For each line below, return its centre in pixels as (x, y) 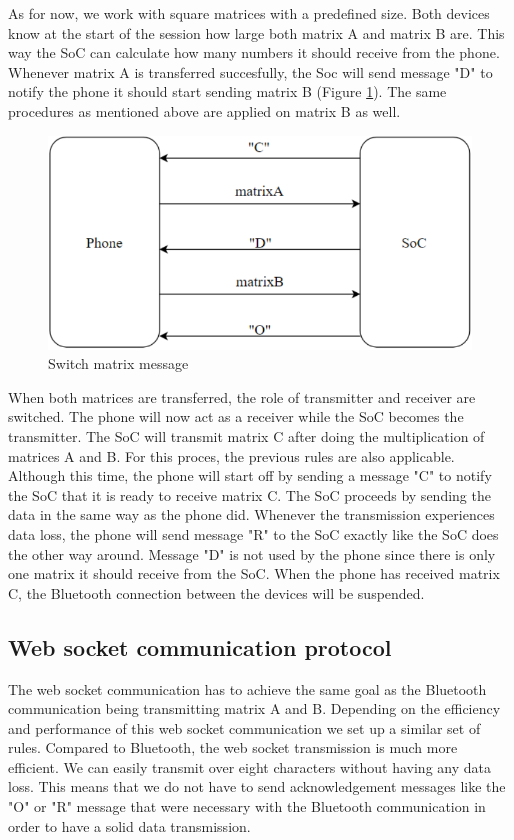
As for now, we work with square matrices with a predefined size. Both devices (249, 13)
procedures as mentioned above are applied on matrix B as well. (204, 110)
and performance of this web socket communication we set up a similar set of (244, 727)
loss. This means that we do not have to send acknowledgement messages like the (257, 786)
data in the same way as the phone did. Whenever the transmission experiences (251, 514)
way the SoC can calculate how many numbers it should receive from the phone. (254, 52)
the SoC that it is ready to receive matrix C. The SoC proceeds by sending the (249, 494)
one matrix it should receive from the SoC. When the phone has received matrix (254, 573)
